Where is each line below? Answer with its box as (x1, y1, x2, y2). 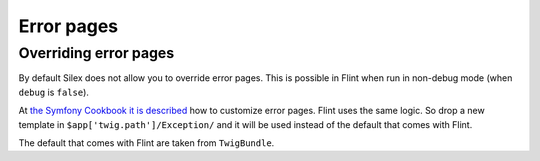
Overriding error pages (18, 44, 175, 62)
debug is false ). (18, 86, 90, 98)
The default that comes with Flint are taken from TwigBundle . (18, 136, 275, 149)
